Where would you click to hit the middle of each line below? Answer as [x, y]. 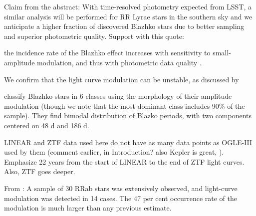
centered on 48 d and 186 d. [47, 125]
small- [222, 53]
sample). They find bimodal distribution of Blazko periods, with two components [128, 115]
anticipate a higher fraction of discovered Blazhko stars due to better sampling [124, 26]
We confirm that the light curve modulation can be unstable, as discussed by [122, 79]
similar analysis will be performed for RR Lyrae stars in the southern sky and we [128, 16]
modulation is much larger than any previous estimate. [88, 208]
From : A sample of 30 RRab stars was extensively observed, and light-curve [121, 188]
